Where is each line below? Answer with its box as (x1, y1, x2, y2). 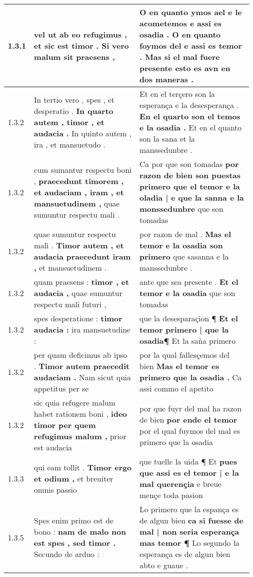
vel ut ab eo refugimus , (34, 29, 127, 40)
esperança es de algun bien (139, 548, 231, 559)
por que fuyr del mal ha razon (139, 402, 242, 414)
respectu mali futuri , (34, 298, 107, 310)
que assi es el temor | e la (139, 467, 239, 478)
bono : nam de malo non (34, 526, 126, 537)
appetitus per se (34, 383, 89, 394)
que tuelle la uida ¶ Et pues (139, 456, 237, 467)
